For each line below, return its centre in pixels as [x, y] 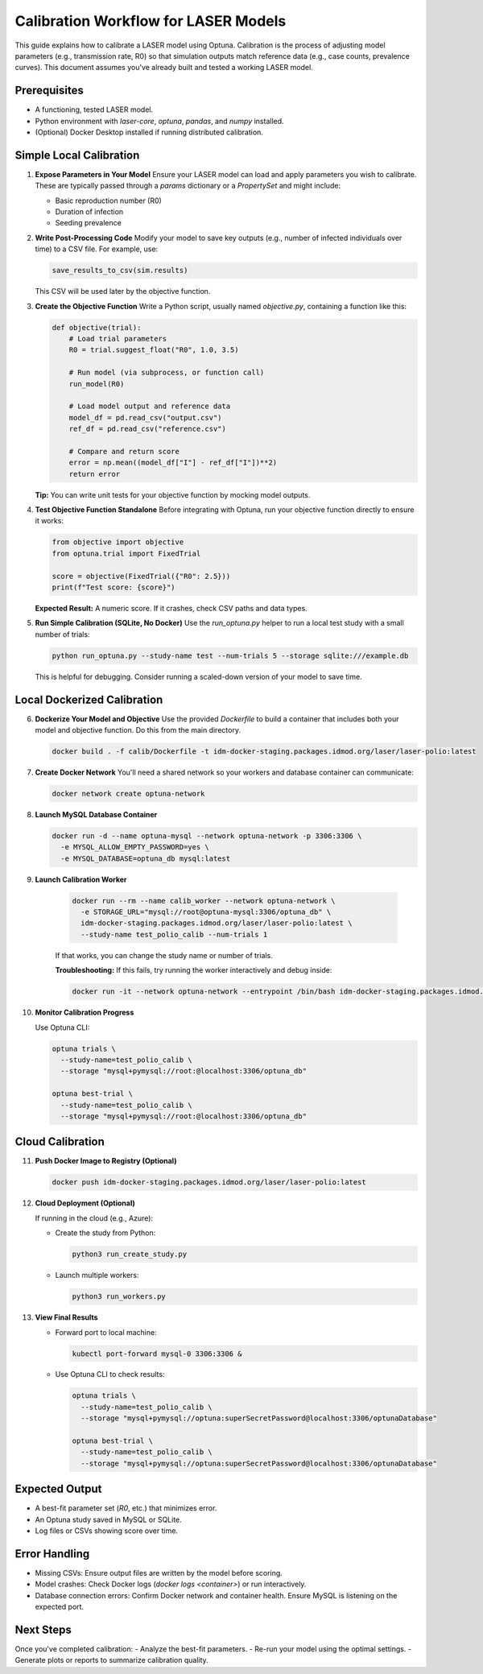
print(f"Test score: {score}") [114, 587]
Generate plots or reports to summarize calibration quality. [111, 1660]
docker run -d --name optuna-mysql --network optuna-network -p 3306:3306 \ [207, 836]
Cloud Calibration [60, 1142]
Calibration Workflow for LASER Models [151, 21]
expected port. [60, 1607]
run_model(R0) [97, 384]
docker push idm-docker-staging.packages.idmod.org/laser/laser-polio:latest [209, 1182]
